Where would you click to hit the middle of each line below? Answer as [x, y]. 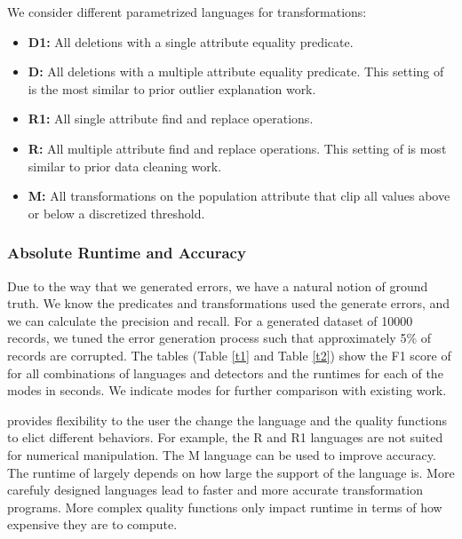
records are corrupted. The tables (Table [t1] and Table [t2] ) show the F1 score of [229, 355]
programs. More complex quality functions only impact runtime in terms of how [225, 507]
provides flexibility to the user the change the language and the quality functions [227, 420]
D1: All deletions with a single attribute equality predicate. [191, 41]
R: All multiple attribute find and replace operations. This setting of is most [237, 148]
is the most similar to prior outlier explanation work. [172, 88]
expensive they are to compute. [92, 524]
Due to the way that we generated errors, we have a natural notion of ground [218, 285]
